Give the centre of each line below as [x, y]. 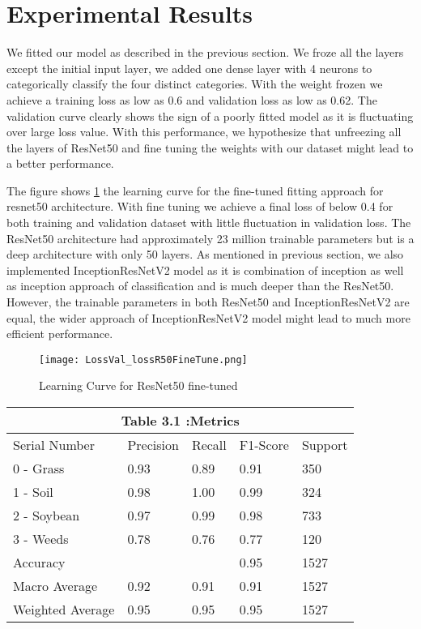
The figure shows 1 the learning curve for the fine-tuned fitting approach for [195, 190]
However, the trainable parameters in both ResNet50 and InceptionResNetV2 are [208, 302]
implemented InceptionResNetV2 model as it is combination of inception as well [205, 270]
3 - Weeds [41, 539]
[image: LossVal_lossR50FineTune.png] [143, 359]
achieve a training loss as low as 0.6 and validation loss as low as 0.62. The [192, 99]
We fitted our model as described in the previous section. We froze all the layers [205, 52]
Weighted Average [64, 610]
